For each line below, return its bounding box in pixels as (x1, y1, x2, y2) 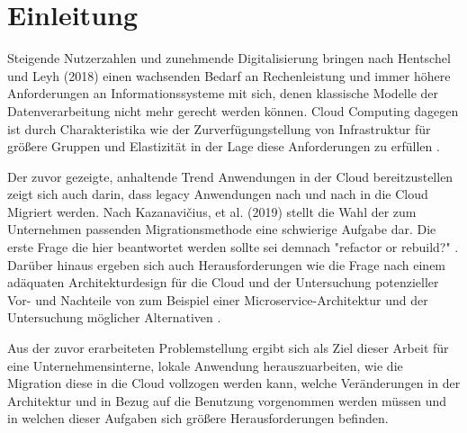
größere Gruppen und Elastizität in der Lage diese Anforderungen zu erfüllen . (7, 137, 440, 156)
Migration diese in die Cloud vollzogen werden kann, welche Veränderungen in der (7, 374, 461, 392)
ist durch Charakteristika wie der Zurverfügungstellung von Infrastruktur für (7, 119, 431, 138)
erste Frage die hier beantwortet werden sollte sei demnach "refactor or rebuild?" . (7, 238, 459, 257)
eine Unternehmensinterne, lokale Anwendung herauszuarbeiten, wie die (7, 356, 403, 374)
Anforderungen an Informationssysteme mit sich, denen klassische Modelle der (7, 84, 439, 103)
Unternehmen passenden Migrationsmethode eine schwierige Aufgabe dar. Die (7, 220, 436, 239)
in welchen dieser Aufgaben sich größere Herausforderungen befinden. (7, 409, 389, 428)
